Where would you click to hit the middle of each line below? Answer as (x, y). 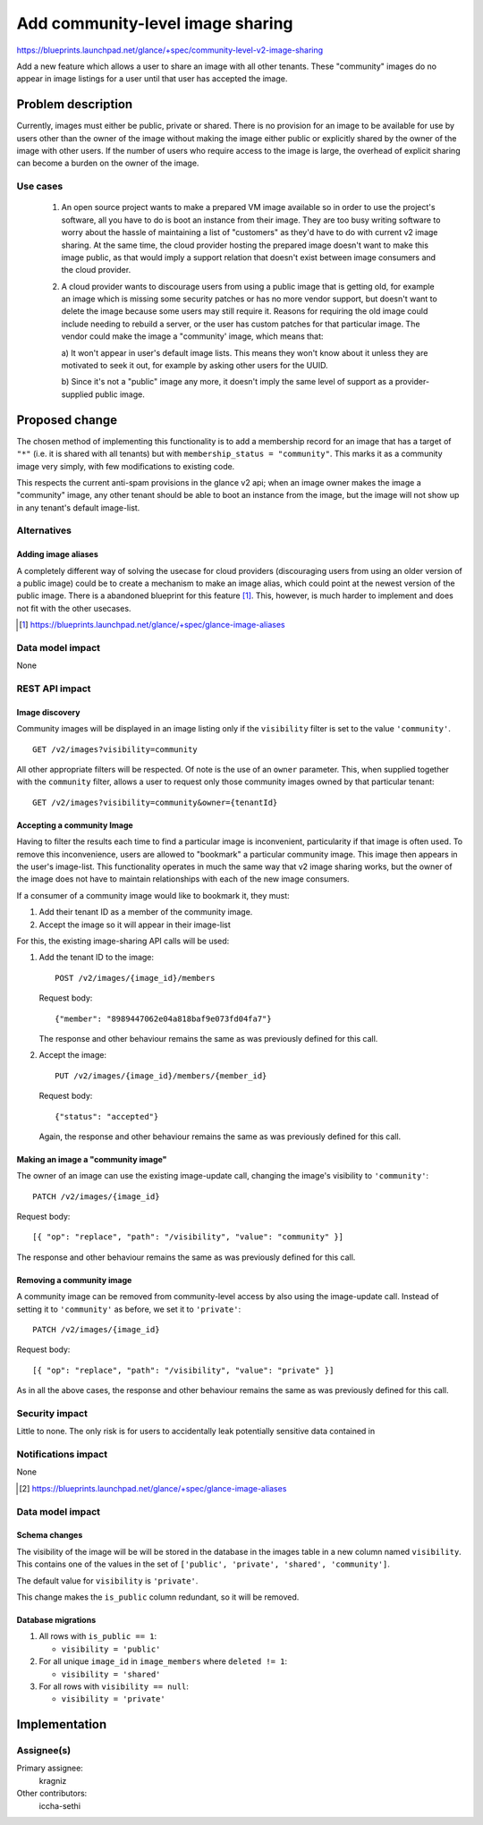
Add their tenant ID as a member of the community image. (146, 912)
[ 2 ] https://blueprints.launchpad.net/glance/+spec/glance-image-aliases (153, 1488)
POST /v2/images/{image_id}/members (135, 978)
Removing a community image (74, 1280)
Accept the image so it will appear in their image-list (135, 925)
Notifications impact (62, 1455)
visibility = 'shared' (111, 1674)
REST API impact (54, 689)
